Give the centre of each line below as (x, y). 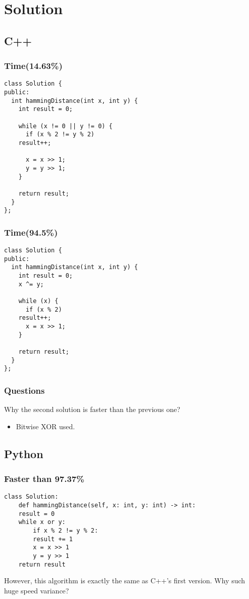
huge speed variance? (37, 590)
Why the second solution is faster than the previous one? (92, 409)
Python (24, 453)
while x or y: (42, 522)
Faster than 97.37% (44, 479)
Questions (24, 390)
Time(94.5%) (31, 232)
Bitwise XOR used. (45, 426)
